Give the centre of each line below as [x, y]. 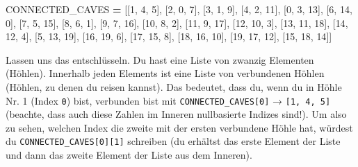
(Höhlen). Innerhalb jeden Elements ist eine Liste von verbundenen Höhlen [165, 73]
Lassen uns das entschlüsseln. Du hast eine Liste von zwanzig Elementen [160, 59]
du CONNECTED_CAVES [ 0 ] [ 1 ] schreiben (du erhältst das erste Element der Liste [173, 141]
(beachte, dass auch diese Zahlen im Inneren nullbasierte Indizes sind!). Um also [176, 114]
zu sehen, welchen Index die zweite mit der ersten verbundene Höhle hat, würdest [179, 127]
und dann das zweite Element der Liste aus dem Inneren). [129, 155]
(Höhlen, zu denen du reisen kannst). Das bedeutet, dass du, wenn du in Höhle [174, 86]
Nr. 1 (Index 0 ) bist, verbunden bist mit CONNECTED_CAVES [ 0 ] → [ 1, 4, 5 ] [168, 100]
